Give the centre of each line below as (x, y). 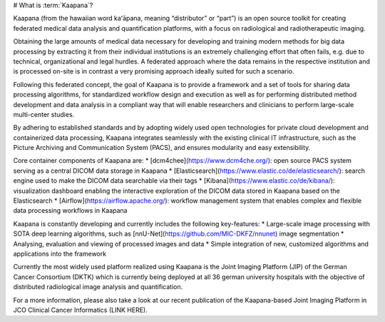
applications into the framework (60, 253)
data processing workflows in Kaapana (70, 211)
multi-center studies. (44, 114)
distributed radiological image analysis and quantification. (98, 287)
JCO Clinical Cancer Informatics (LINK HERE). (80, 310)
